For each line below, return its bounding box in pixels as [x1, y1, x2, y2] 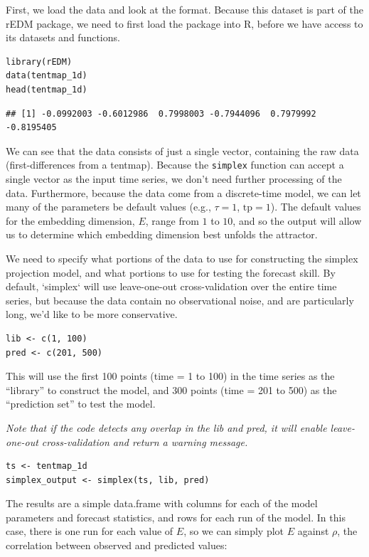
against [297, 524, 329, 539]
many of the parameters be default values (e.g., [6, 199, 211, 214]
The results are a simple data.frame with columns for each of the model [6, 496, 318, 511]
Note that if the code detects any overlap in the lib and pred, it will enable [6, 420, 327, 435]
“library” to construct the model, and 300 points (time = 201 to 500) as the [6, 382, 337, 397]
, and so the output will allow [232, 213, 362, 228]
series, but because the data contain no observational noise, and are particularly [6, 292, 354, 307]
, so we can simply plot [183, 524, 284, 539]
